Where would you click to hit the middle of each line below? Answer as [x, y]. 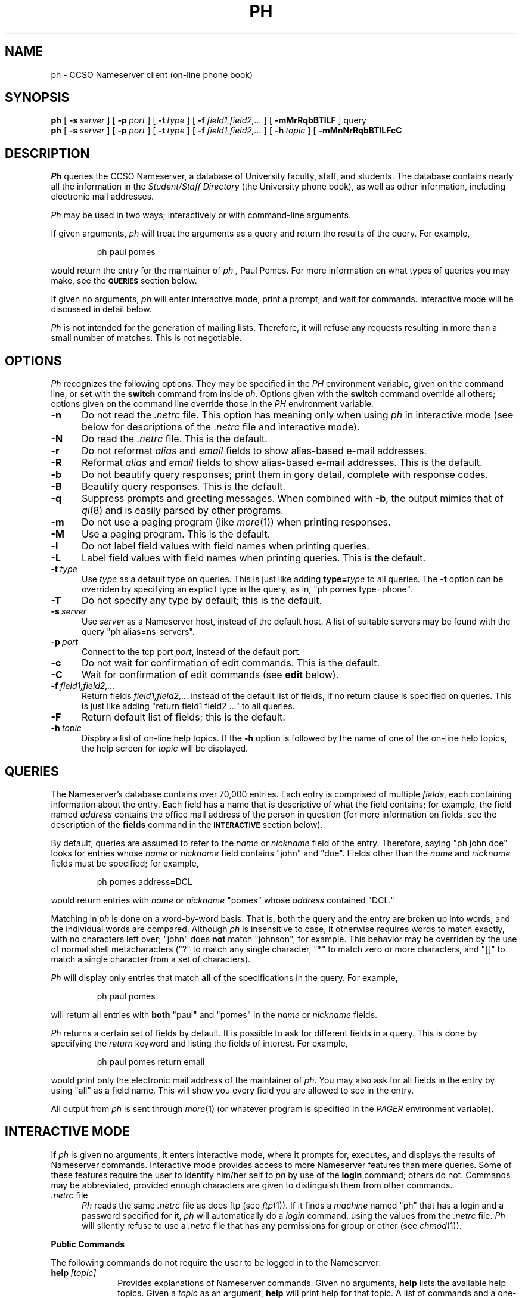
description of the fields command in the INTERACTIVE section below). [187, 824]
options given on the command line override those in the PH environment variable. [212, 404]
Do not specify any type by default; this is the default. [202, 600]
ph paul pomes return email [151, 1061]
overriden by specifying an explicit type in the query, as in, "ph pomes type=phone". [247, 589]
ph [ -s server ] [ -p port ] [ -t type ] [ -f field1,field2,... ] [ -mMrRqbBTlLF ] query [209, 120]
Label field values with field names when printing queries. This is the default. [254, 558]
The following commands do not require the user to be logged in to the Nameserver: [216, 1262]
